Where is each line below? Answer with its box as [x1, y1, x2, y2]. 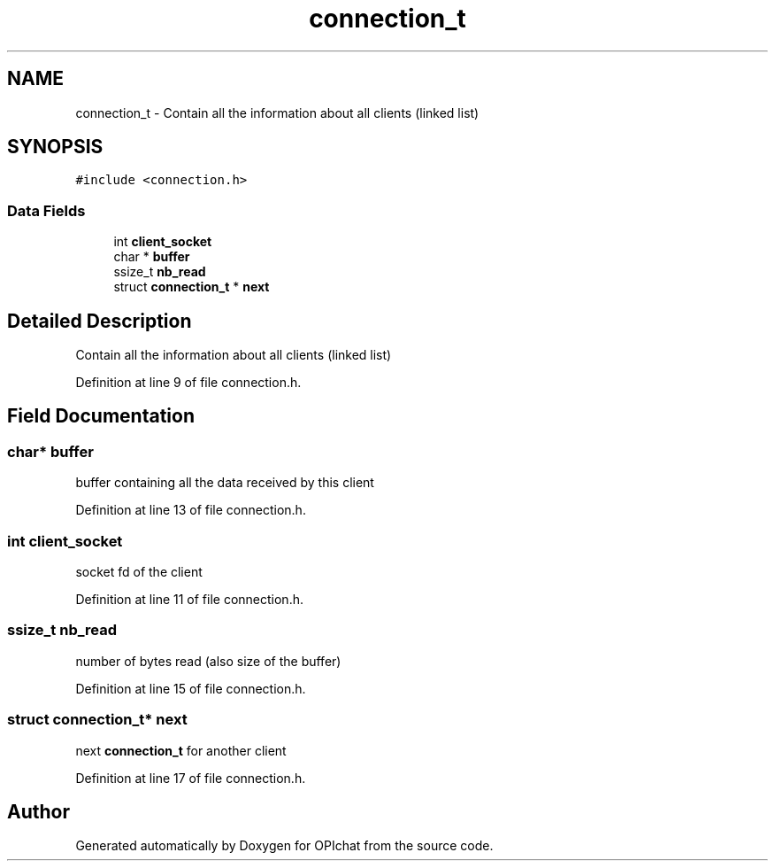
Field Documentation [7, 405, 195, 428]
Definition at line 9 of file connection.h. [75, 375, 302, 391]
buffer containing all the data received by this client [75, 475, 374, 491]
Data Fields [7, 201, 86, 220]
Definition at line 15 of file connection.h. [75, 680, 306, 696]
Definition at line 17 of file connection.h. [75, 770, 306, 786]
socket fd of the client [75, 564, 203, 579]
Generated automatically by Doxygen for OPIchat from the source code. [75, 838, 494, 854]
